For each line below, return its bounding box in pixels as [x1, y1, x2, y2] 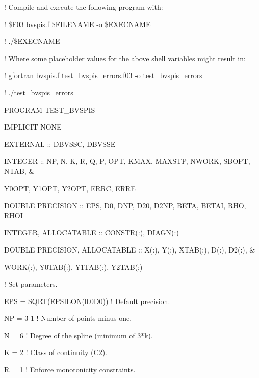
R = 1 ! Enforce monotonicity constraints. [4, 364, 136, 375]
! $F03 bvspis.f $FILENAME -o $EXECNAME [4, 18, 151, 29]
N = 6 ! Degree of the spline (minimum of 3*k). [4, 330, 153, 340]
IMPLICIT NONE [4, 121, 62, 132]
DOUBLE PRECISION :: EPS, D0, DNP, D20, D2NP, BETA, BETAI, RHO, [4, 200, 246, 211]
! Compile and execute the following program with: [4, 2, 163, 12]
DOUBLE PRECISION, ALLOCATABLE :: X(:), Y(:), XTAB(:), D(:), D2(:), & [4, 244, 255, 255]
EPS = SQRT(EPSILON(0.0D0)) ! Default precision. [4, 295, 170, 306]
